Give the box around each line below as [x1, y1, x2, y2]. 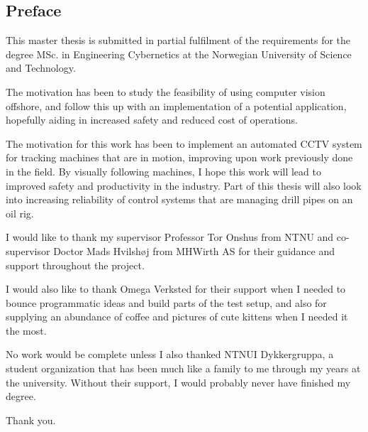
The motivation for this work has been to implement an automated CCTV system [6, 136, 362, 151]
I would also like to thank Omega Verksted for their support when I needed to [6, 281, 346, 296]
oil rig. [6, 205, 34, 220]
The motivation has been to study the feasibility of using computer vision [6, 84, 325, 99]
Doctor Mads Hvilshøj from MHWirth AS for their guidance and [53, 243, 335, 258]
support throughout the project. [6, 257, 145, 272]
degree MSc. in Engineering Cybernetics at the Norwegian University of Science [6, 46, 352, 61]
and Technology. [6, 60, 76, 75]
